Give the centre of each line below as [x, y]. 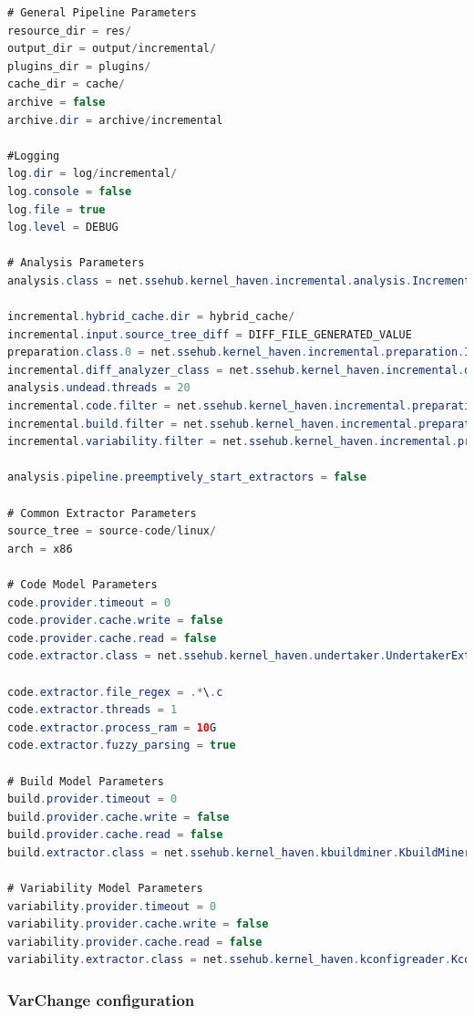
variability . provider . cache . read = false [135, 942]
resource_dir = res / [70, 31]
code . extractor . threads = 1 [93, 710]
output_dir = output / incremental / [112, 49]
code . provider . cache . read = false [112, 638]
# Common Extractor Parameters [102, 513]
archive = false [57, 102]
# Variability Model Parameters [105, 889]
